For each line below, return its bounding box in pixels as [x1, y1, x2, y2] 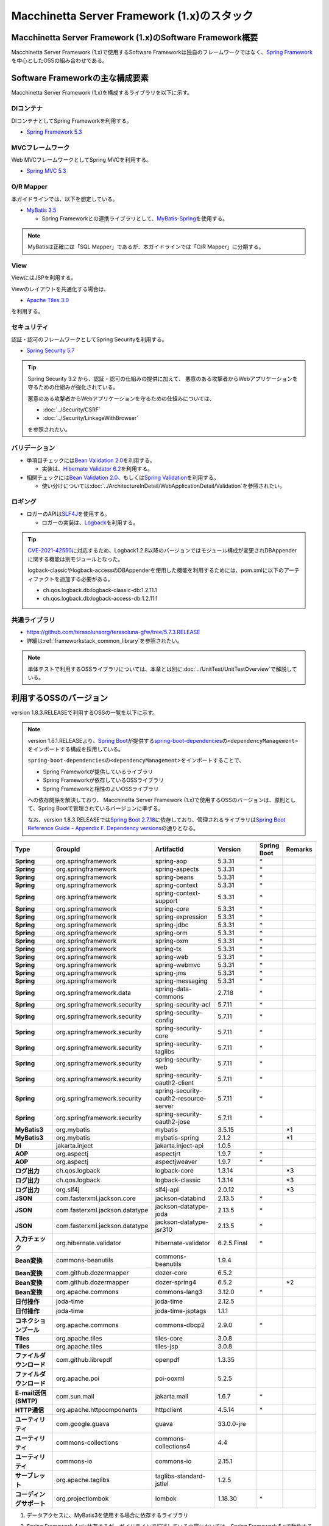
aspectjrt [155, 1149, 181, 1158]
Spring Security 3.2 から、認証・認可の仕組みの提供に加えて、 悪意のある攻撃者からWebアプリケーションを [27, 375, 298, 382]
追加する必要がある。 [59, 575, 113, 582]
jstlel [155, 1479, 169, 1488]
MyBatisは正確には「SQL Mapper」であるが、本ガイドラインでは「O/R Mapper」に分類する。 [27, 243, 264, 250]
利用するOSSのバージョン [11, 693, 108, 703]
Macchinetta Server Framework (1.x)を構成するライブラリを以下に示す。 [11, 89, 193, 96]
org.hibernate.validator [55, 1239, 122, 1247]
